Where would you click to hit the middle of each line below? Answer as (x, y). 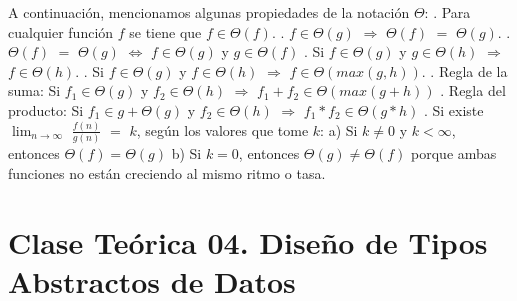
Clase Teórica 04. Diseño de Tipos (248, 241)
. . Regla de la (464, 70)
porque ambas (454, 153)
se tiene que (165, 31)
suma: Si (34, 90)
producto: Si (46, 109)
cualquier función (61, 31)
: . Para (447, 12)
